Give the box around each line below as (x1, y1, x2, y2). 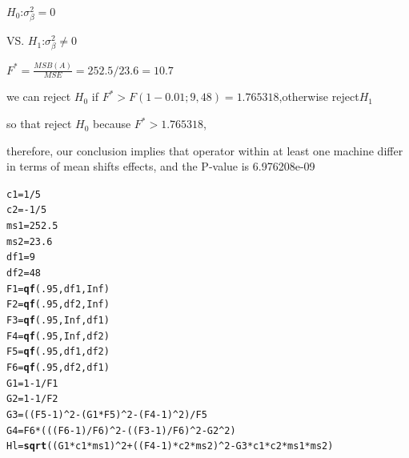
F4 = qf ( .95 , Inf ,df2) (6, 330, 110, 342)
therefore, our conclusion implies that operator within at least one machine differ (6, 142, 403, 159)
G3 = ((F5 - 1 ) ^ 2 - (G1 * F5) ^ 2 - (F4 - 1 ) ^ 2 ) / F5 (6, 409, 207, 421)
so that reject (6, 115, 72, 132)
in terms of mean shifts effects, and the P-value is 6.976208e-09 (6, 158, 315, 175)
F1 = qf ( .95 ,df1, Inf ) (6, 283, 110, 295)
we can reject (6, 88, 71, 105)
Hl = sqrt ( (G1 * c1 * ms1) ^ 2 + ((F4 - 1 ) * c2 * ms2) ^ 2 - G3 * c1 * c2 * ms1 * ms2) (6, 440, 334, 452)
